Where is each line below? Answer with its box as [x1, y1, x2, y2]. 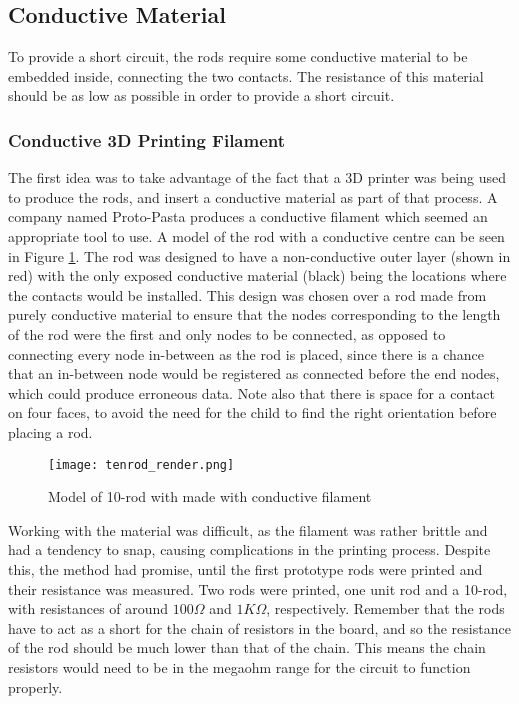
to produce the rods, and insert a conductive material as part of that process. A [8, 186, 498, 207]
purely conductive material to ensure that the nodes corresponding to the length [8, 304, 501, 325]
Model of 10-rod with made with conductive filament [48, 486, 372, 507]
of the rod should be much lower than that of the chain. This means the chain [8, 637, 486, 658]
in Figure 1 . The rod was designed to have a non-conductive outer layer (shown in [8, 245, 511, 266]
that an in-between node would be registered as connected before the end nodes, [8, 363, 500, 384]
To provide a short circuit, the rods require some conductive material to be [8, 46, 468, 67]
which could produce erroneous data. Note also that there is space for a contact [8, 382, 495, 403]
